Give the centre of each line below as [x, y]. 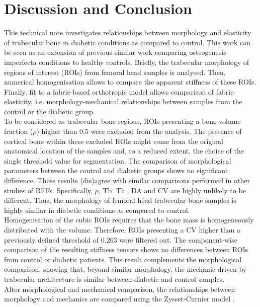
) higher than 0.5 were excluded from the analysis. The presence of [139, 131]
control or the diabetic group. [50, 111]
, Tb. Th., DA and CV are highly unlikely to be [172, 190]
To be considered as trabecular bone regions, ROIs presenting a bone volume [122, 121]
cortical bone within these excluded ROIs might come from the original [114, 141]
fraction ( [19, 131]
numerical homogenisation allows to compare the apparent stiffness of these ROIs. [130, 82]
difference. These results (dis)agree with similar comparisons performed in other [127, 180]
